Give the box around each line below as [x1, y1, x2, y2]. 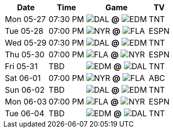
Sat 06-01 [5, 73, 41, 83]
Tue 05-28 [5, 26, 44, 36]
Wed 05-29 [5, 38, 47, 48]
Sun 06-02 [5, 85, 45, 95]
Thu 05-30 [5, 50, 45, 59]
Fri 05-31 [5, 61, 38, 71]
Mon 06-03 [5, 97, 47, 106]
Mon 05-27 [5, 14, 46, 24]
